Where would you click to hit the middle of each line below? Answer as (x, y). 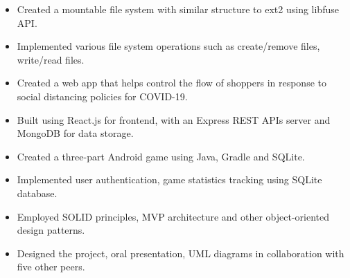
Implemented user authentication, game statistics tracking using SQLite (169, 179)
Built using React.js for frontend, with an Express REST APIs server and (174, 119)
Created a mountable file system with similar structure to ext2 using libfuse (178, 9)
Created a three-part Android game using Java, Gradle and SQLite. (161, 156)
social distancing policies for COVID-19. (102, 96)
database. (37, 193)
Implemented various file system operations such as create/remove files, (168, 46)
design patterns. (51, 230)
